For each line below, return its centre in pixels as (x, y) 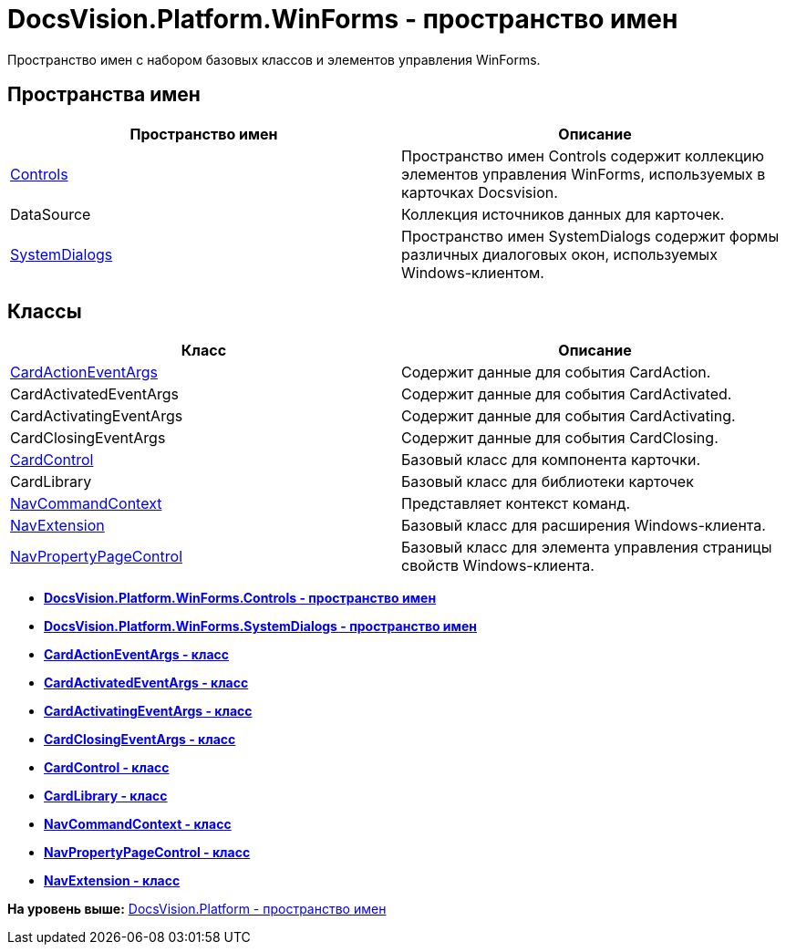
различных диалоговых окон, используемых (559, 254)
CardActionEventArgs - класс (136, 655)
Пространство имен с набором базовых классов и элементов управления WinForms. (274, 59)
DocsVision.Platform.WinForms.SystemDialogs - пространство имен (260, 626)
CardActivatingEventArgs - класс (148, 711)
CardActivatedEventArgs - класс (146, 683)
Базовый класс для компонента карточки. (551, 460)
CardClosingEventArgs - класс (140, 740)
